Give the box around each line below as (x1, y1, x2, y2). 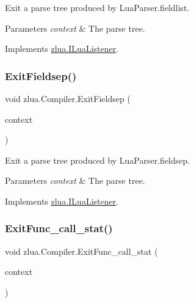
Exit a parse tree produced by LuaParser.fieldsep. (5, 153, 190, 166)
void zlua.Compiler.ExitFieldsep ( (5, 92, 131, 104)
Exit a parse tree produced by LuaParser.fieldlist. (5, 1, 190, 13)
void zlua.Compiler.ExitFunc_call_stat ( (5, 244, 158, 257)
